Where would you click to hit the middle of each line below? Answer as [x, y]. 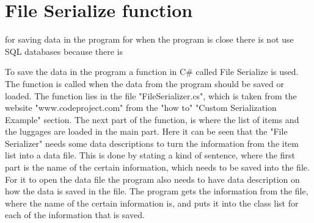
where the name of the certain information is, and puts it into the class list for [152, 203]
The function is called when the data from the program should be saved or [144, 83]
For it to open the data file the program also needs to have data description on [152, 179]
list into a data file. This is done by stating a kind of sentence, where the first [150, 155]
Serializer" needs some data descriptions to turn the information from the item [152, 143]
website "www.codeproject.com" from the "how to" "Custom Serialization [141, 108]
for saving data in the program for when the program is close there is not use [149, 39]
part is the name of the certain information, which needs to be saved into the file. [157, 167]
